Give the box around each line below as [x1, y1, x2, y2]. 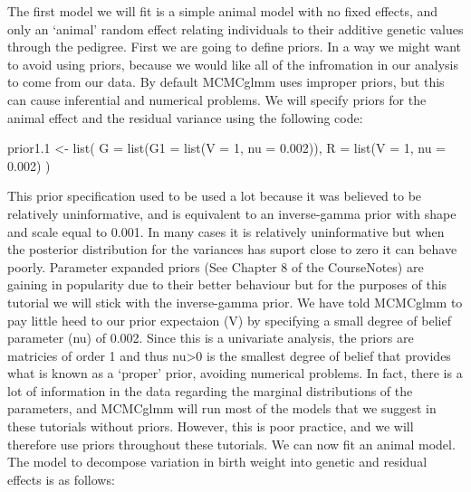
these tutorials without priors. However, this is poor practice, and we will [7, 417, 414, 436]
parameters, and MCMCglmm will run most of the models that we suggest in [7, 399, 437, 418]
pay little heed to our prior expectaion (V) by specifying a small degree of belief [7, 310, 451, 329]
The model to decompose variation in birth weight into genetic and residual [7, 452, 428, 471]
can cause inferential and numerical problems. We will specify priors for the [7, 90, 427, 109]
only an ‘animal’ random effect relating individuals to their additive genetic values [7, 19, 464, 38]
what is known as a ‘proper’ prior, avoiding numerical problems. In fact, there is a [7, 364, 463, 383]
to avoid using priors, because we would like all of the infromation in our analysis [7, 54, 458, 73]
